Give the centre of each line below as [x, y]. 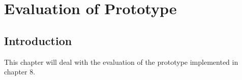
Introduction [38, 40]
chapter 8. [20, 72]
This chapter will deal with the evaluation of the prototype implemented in [121, 62]
